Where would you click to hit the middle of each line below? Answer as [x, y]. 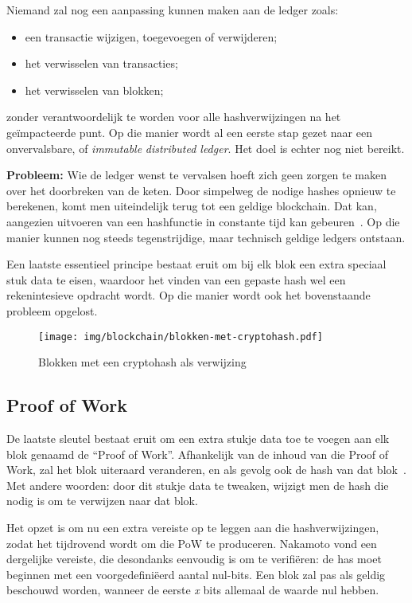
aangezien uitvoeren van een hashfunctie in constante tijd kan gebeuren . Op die [203, 221]
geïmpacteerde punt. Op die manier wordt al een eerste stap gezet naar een [189, 132]
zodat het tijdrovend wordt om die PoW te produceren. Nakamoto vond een [192, 543]
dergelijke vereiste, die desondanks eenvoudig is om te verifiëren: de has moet [194, 559]
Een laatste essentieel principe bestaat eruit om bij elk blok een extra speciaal [196, 264]
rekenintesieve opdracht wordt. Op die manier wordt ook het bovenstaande [189, 295]
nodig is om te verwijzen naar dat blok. [102, 501]
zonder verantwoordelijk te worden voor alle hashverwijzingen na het [174, 117]
